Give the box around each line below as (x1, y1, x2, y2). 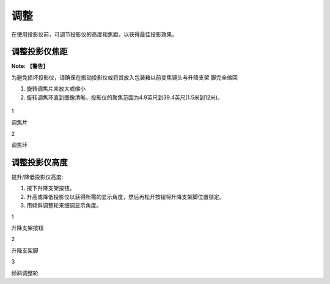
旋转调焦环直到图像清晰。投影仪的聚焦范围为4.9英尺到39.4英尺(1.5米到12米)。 (26, 94, 223, 101)
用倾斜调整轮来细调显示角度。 (26, 202, 102, 209)
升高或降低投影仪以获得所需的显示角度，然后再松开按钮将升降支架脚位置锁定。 (26, 193, 225, 200)
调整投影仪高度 (11, 157, 68, 168)
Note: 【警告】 (11, 62, 49, 70)
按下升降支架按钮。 (26, 184, 75, 192)
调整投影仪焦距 (11, 47, 68, 57)
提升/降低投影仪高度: (11, 173, 64, 181)
